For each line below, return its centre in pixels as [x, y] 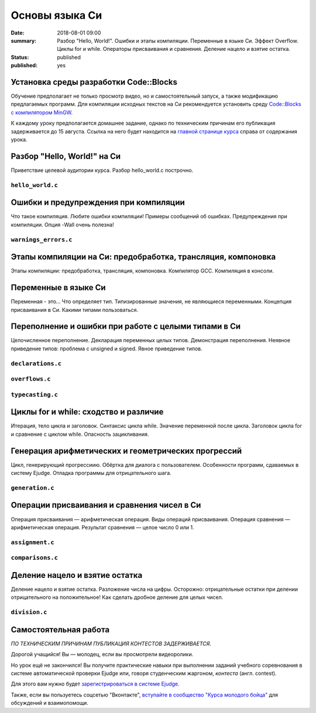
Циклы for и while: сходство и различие [87, 412]
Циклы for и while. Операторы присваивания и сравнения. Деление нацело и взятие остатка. [174, 49]
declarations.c [36, 364]
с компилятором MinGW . [42, 112]
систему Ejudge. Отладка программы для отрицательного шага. [91, 473]
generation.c [33, 488]
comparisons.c [35, 558]
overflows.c [31, 379]
